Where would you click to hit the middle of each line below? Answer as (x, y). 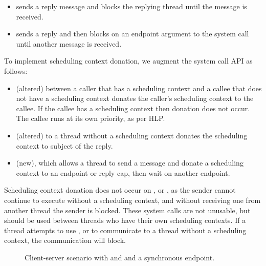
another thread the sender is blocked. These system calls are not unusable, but (127, 210)
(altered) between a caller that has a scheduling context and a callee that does (139, 88)
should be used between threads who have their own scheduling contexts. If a (125, 220)
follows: (16, 70)
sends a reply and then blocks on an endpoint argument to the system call (132, 34)
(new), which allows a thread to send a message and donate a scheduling (130, 163)
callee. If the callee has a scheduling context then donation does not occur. (133, 108)
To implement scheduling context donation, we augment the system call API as (128, 61)
